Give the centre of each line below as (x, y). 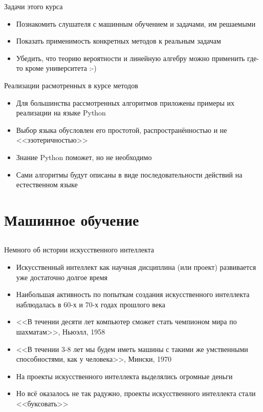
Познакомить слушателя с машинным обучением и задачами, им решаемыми (136, 23)
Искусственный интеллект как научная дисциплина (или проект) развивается (136, 267)
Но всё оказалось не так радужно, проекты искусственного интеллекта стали (136, 393)
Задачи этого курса (34, 6)
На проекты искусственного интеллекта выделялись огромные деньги (124, 376)
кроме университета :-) (61, 68)
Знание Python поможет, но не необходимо (84, 157)
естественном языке (47, 184)
